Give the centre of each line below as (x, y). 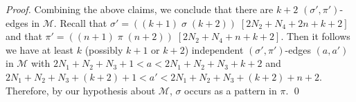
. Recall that (80, 22)
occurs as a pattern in (231, 90)
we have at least (40, 49)
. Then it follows (315, 36)
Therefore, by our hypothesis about (81, 90)
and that (24, 36)
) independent (214, 49)
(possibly (104, 49)
